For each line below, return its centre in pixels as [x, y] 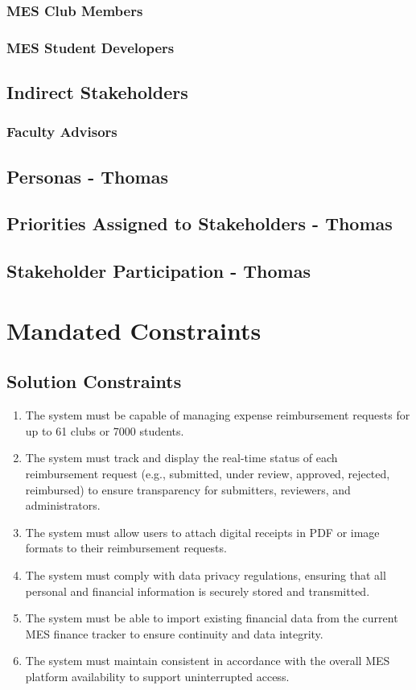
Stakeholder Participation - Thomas [159, 271]
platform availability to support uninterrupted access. [157, 676]
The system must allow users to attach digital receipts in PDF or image [202, 532]
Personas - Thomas [87, 176]
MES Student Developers [91, 47]
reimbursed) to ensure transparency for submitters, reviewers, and [188, 489]
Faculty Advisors [62, 132]
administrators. [63, 505]
